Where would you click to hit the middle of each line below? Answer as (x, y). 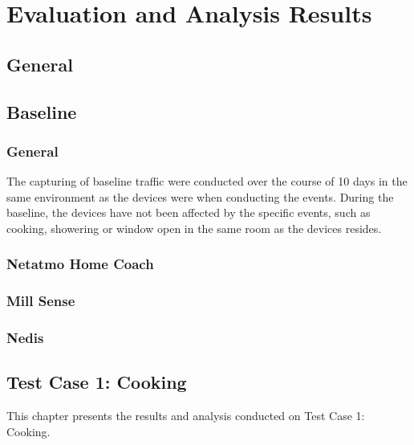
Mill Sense (41, 301)
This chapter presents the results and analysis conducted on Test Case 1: (186, 416)
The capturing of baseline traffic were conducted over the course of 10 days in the (207, 181)
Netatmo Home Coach (80, 264)
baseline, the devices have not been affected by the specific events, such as (189, 212)
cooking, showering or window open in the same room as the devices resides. (194, 228)
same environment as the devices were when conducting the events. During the (200, 196)
